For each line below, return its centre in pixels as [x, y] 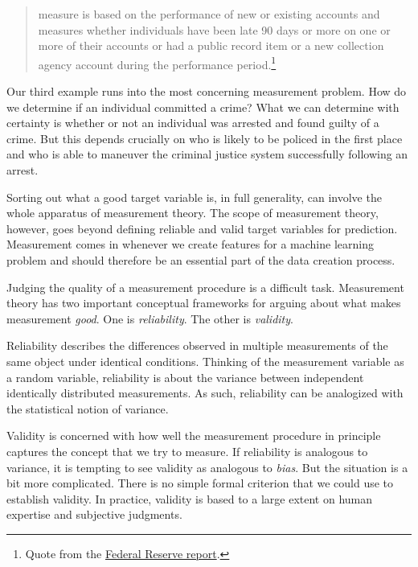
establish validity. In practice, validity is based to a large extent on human [189, 498]
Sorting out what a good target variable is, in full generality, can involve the [194, 197]
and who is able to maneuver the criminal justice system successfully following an [207, 154]
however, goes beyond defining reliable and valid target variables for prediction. [202, 228]
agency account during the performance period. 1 [157, 63]
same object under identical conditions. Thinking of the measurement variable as [205, 361]
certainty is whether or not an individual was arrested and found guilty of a [193, 123]
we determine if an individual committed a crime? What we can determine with [203, 107]
